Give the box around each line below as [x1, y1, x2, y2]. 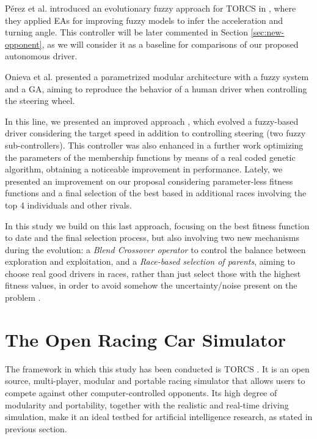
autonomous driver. [5, 50, 78, 62]
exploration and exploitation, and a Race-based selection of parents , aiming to [5, 255, 296, 268]
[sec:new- [250, 26, 285, 39]
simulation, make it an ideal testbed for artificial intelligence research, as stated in [5, 410, 313, 423]
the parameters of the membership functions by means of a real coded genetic [5, 150, 296, 163]
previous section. [5, 422, 67, 435]
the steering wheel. [5, 94, 75, 107]
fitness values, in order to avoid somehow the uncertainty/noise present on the [5, 279, 297, 292]
